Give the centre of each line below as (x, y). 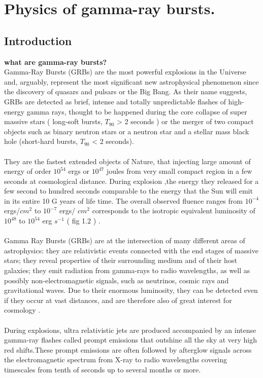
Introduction (38, 40)
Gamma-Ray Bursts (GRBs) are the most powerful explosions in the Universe (125, 72)
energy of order (28, 171)
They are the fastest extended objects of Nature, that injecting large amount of (127, 161)
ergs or (79, 171)
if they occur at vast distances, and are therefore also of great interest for (118, 300)
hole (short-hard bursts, (41, 141)
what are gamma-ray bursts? (56, 62)
